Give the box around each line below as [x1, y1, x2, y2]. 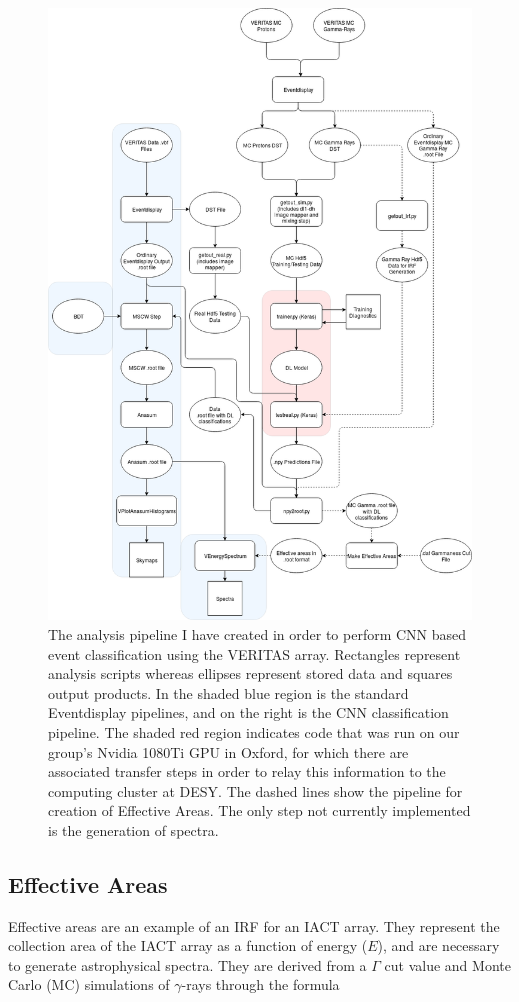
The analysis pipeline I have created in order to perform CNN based [48, 623, 467, 644]
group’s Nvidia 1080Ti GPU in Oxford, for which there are [48, 741, 409, 762]
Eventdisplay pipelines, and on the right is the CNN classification [48, 702, 449, 723]
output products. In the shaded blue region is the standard [48, 682, 409, 703]
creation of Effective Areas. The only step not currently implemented [48, 800, 471, 821]
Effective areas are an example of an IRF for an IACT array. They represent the [8, 915, 500, 936]
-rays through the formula [181, 974, 340, 995]
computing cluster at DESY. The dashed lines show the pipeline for [48, 780, 463, 801]
